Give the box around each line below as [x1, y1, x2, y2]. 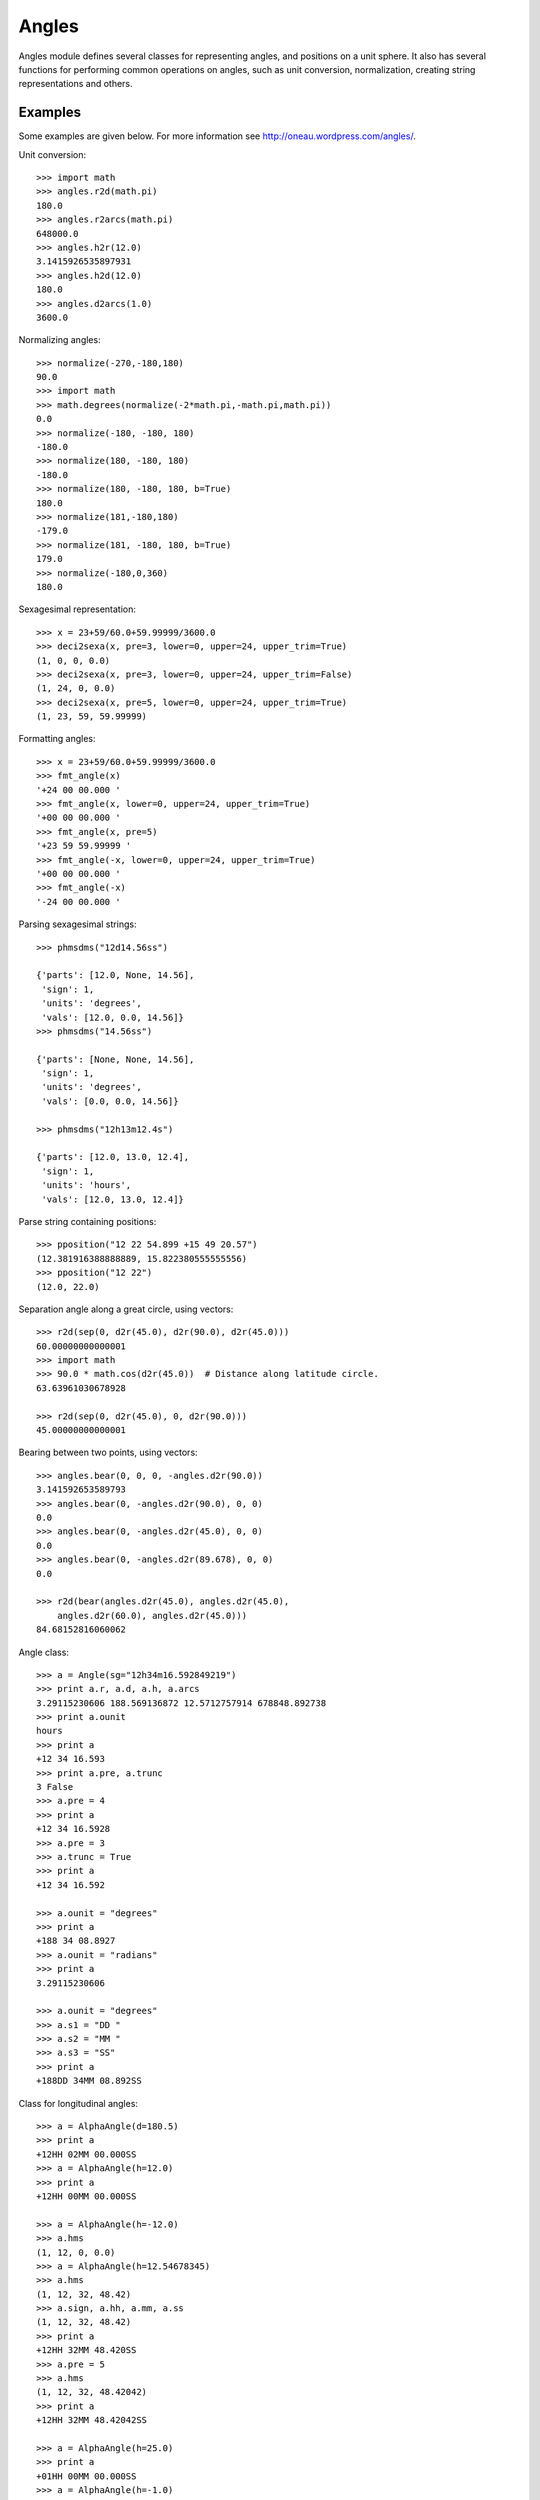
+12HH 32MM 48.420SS [36, 2345, 137, 2356]
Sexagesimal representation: [18, 603, 137, 615]
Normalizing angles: [18, 334, 101, 346]
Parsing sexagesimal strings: [18, 918, 137, 930]
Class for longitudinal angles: [18, 2097, 139, 2109]
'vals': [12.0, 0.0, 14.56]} [41, 1011, 185, 1023]
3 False [36, 1781, 74, 1793]
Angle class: [18, 1646, 70, 1658]
